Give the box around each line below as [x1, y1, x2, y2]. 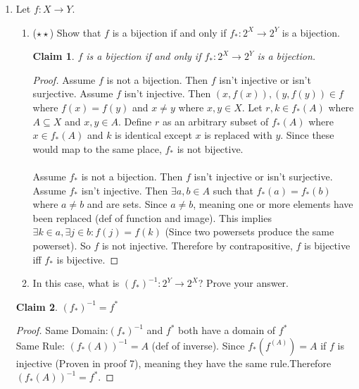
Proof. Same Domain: [15, 323, 108, 338]
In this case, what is [32, 276, 120, 290]
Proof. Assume [32, 72, 96, 87]
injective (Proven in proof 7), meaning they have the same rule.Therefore [15, 355, 332, 370]
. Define [118, 113, 152, 128]
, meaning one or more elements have [193, 197, 353, 211]
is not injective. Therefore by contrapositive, [101, 237, 293, 252]
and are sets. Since [87, 197, 168, 211]
